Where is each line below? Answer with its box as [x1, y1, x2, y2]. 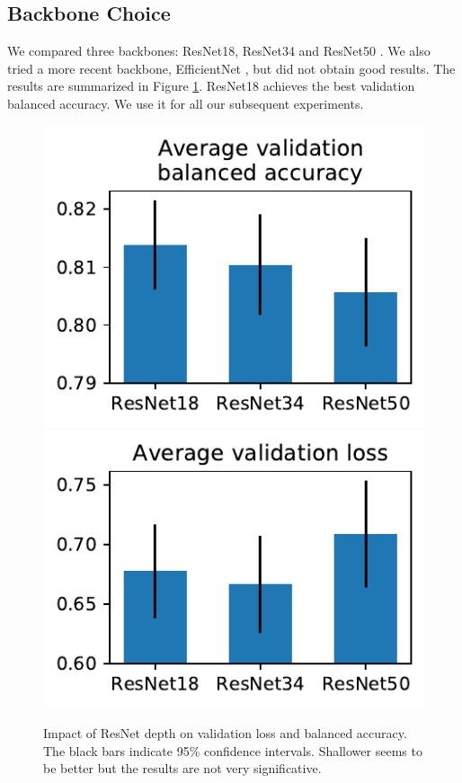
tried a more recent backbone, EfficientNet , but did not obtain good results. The [7, 58, 456, 77]
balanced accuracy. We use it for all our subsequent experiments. [7, 93, 364, 112]
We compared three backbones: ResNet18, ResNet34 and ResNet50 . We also [7, 41, 431, 60]
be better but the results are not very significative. [43, 759, 322, 778]
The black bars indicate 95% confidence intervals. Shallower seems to [43, 741, 422, 760]
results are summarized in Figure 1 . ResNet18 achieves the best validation [7, 76, 415, 95]
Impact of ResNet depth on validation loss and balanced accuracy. [43, 724, 407, 743]
